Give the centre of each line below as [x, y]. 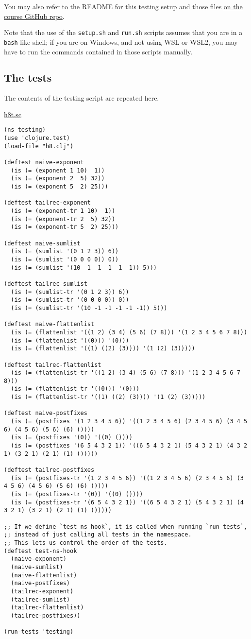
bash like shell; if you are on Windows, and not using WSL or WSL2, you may [121, 42]
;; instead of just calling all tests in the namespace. [98, 535]
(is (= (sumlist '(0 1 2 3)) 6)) [65, 251]
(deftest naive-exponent [44, 163]
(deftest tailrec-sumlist [46, 284]
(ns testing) [25, 130]
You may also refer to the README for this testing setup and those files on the [123, 6]
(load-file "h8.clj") [39, 146]
